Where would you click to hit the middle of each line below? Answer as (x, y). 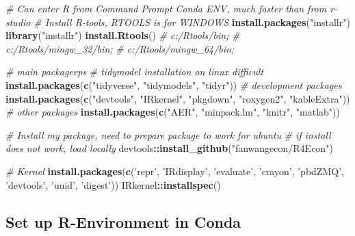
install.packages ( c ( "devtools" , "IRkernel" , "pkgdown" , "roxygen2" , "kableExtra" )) (178, 98)
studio (18, 22)
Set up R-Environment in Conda (123, 221)
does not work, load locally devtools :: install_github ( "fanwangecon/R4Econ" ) (169, 148)
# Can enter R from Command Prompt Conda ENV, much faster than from (166, 8)
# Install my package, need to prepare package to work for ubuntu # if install (168, 134)
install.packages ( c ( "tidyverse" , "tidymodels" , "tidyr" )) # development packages (174, 84)
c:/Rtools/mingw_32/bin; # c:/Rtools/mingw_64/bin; (120, 48)
